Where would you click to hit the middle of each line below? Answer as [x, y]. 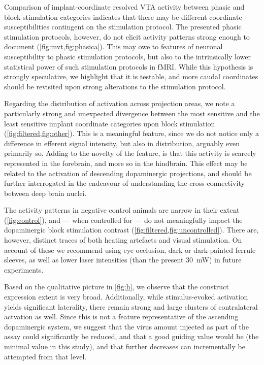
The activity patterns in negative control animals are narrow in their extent [122, 210]
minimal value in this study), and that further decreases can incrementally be [125, 346]
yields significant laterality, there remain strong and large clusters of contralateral [131, 306]
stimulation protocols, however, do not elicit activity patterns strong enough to [127, 36]
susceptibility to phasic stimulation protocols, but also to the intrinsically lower [128, 56]
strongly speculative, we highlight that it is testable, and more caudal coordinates [131, 76]
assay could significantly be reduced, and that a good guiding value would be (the [131, 336]
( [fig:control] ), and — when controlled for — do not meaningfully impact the [123, 220]
